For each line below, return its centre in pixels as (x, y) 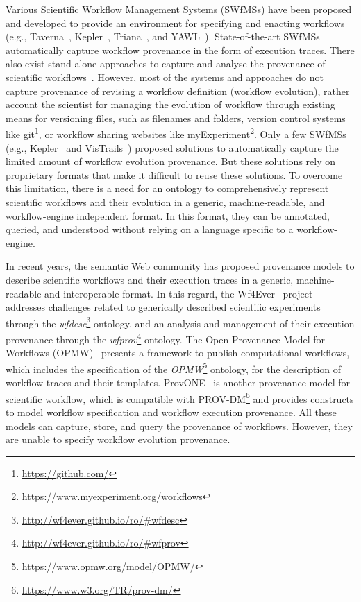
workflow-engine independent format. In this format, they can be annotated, (168, 215)
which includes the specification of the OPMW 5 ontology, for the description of (174, 368)
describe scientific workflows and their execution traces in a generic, (150, 279)
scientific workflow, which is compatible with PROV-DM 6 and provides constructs (180, 397)
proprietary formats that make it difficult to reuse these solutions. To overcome (174, 174)
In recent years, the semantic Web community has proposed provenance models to (180, 266)
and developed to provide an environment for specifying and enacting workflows (175, 23)
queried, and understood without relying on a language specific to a (150, 229)
